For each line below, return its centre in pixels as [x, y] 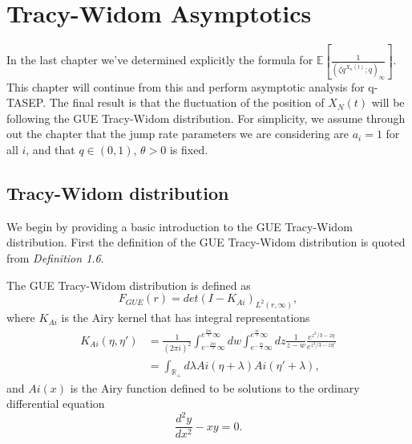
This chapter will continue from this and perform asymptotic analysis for [186, 86]
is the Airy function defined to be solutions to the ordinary [215, 387]
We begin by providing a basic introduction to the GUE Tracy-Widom [180, 226]
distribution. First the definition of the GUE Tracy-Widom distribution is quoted [206, 242]
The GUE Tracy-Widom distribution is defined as [129, 285]
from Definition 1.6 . [55, 258]
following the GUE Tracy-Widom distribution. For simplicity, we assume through [206, 118]
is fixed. [189, 150]
